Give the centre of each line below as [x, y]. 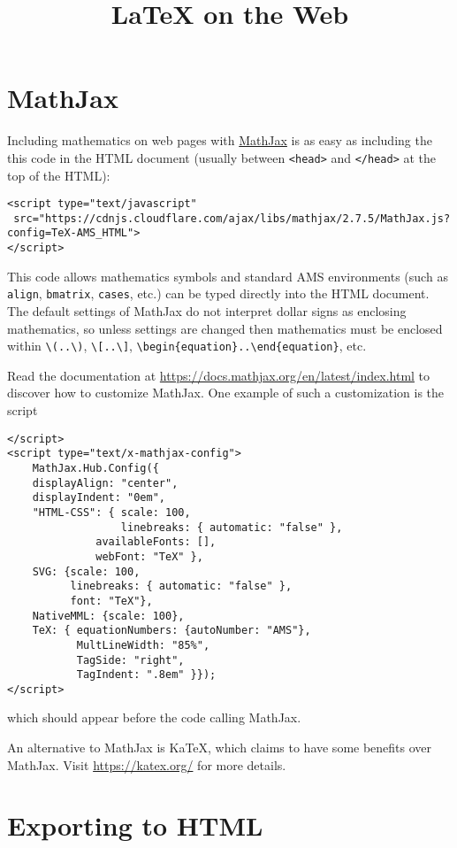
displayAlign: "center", [105, 483]
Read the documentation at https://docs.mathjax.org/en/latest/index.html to [219, 375]
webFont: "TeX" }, [149, 556]
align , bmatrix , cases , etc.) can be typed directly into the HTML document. [218, 293]
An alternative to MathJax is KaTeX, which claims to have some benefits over [220, 748]
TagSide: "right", [130, 660]
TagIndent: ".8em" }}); [146, 675]
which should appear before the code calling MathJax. [154, 717]
